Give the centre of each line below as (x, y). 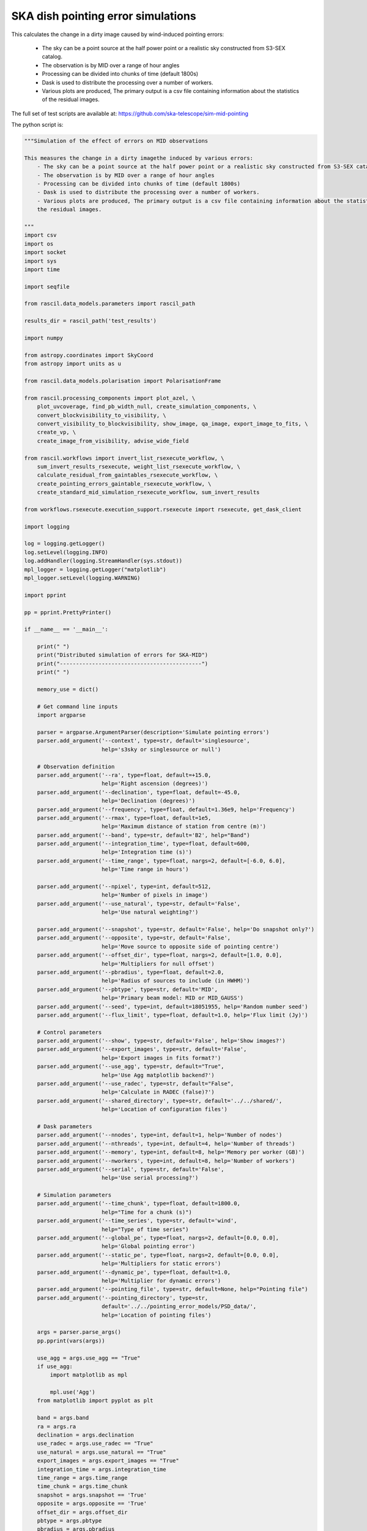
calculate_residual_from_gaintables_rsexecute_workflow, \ (128, 475)
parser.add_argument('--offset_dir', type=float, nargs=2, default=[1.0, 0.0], (160, 955)
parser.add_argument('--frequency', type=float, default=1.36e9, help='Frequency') (166, 809)
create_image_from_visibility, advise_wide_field (113, 441)
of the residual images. (71, 100)
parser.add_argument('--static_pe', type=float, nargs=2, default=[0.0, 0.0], (158, 1255)
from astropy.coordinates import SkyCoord (89, 355)
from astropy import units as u (73, 364)
